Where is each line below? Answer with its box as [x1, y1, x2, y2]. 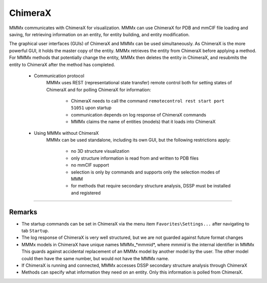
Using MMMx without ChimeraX [34, 130, 99, 136]
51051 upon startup [71, 105, 112, 111]
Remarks [9, 208, 38, 216]
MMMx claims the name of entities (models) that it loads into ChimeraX [71, 119, 216, 125]
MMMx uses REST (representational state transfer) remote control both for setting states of [46, 80, 232, 86]
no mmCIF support [71, 162, 109, 168]
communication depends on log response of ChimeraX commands [71, 112, 206, 117]
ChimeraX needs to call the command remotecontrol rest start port [71, 98, 224, 104]
